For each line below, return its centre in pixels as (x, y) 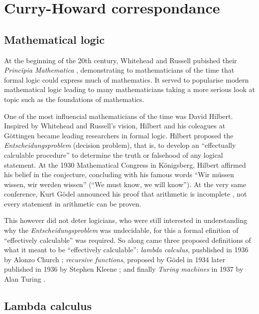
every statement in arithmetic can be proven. (73, 203)
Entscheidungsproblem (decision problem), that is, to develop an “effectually (120, 145)
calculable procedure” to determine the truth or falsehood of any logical (114, 155)
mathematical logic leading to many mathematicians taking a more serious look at (129, 89)
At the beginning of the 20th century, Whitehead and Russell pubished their (121, 60)
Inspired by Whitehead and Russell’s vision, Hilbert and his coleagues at (115, 126)
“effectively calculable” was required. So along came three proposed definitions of (128, 240)
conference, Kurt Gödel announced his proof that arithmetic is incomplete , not (126, 194)
